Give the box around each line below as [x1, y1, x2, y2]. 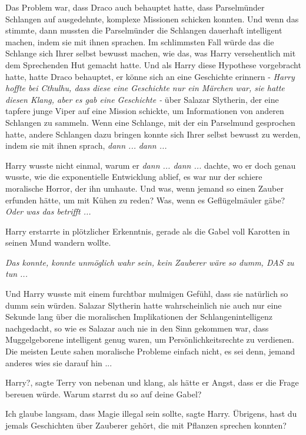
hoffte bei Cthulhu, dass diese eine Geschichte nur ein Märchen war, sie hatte [5, 82, 285, 94]
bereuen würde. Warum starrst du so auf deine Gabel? [5, 387, 202, 400]
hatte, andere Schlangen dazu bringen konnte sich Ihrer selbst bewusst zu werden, [5, 128, 301, 140]
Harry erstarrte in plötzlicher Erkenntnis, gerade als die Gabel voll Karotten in [5, 225, 290, 237]
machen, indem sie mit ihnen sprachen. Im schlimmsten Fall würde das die [5, 35, 274, 48]
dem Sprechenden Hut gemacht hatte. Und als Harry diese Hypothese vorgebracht [5, 58, 301, 71]
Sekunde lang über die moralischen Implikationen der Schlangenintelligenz [5, 310, 273, 323]
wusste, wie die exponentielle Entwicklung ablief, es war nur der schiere [5, 170, 262, 183]
